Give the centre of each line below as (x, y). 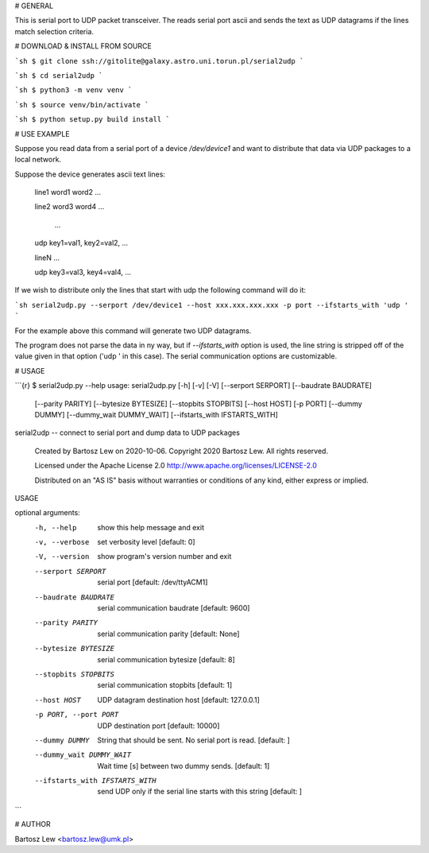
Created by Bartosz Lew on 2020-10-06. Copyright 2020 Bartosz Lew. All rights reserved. (182, 451)
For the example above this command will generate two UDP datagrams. (133, 331)
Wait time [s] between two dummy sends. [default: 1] (184, 766)
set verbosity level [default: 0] (146, 542)
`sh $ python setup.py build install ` (92, 120)
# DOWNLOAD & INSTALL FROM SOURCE (83, 46)
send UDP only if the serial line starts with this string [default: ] (199, 792)
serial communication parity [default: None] (168, 634)
